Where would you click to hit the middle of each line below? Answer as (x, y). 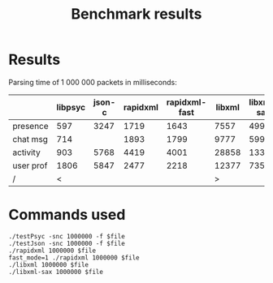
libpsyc (71, 107)
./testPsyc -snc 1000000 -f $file (67, 236)
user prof (30, 165)
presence (30, 126)
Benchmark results (136, 14)
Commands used (67, 215)
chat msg (30, 139)
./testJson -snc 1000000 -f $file (67, 243)
